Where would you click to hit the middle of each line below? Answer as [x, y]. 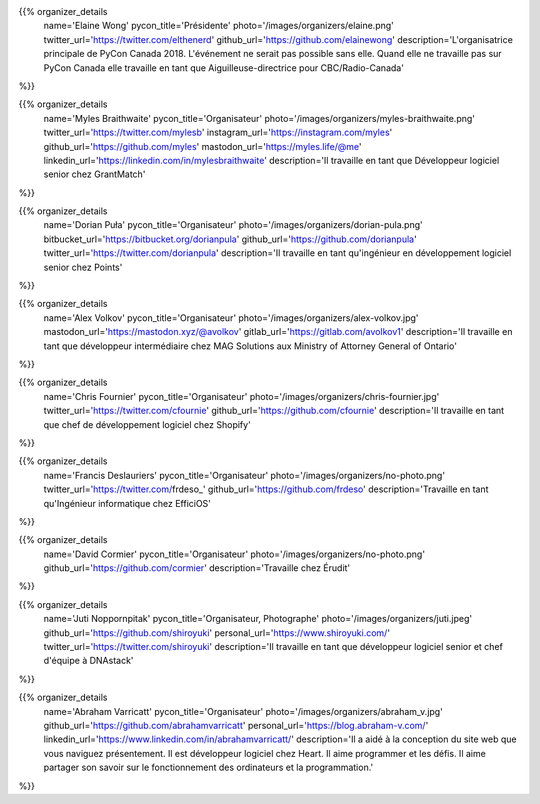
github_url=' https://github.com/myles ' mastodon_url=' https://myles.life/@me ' [202, 146]
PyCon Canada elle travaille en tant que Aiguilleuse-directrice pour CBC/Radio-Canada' [224, 67]
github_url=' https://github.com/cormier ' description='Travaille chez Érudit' [197, 568]
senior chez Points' [83, 267]
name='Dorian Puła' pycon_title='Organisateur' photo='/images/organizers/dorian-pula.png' [233, 225]
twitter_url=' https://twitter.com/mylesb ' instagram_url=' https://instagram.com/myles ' [218, 132]
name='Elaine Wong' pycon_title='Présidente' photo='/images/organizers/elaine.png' [219, 26]
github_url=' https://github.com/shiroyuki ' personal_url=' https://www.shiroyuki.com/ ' [216, 632]
